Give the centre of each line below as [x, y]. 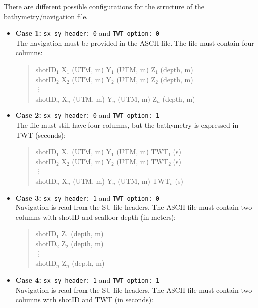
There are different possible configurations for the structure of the [104, 6]
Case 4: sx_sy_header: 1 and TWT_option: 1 [87, 279]
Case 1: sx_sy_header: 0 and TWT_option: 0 [87, 33]
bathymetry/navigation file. [46, 16]
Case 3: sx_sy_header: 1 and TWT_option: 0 [87, 197]
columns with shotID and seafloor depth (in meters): [96, 217]
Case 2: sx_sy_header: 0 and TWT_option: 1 [87, 115]
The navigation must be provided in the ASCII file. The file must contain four [135, 43]
